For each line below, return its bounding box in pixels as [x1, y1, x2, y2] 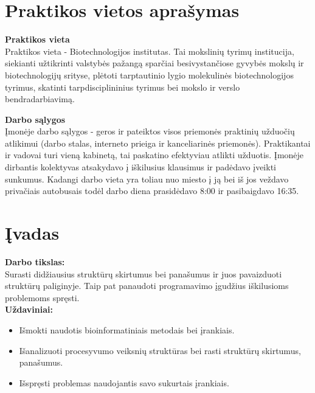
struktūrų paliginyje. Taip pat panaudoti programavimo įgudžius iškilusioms [5, 279, 289, 292]
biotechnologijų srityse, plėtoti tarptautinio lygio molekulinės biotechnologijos [5, 68, 294, 81]
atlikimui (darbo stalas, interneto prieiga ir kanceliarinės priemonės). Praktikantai [5, 136, 311, 149]
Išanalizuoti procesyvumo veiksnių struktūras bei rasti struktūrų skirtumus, [19, 344, 301, 356]
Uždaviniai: [5, 303, 54, 316]
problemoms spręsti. [5, 291, 80, 304]
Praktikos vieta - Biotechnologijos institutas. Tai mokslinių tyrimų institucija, [5, 44, 294, 57]
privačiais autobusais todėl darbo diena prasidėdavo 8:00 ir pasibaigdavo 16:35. [5, 184, 299, 197]
